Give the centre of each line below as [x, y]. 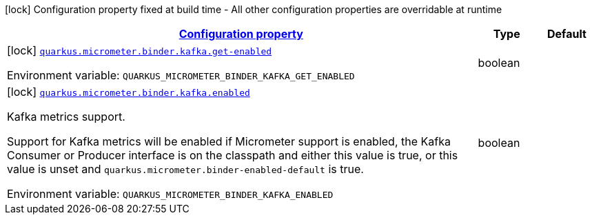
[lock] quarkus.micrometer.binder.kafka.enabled [129, 92]
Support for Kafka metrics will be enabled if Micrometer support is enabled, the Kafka [229, 141]
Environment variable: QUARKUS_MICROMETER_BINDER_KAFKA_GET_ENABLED [181, 75]
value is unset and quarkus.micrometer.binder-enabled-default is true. [185, 169]
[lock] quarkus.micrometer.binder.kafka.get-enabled [140, 50]
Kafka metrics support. [66, 117]
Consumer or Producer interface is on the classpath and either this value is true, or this [233, 155]
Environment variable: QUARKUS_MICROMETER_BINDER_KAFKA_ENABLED [170, 194]
